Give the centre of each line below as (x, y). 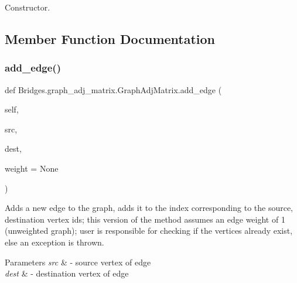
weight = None (32, 168)
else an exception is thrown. (54, 242)
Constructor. (28, 7)
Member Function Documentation (110, 38)
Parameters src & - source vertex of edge (78, 262)
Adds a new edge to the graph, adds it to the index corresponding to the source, (149, 208)
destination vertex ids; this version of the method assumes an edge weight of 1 (145, 219)
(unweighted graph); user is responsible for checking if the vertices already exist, (149, 231)
